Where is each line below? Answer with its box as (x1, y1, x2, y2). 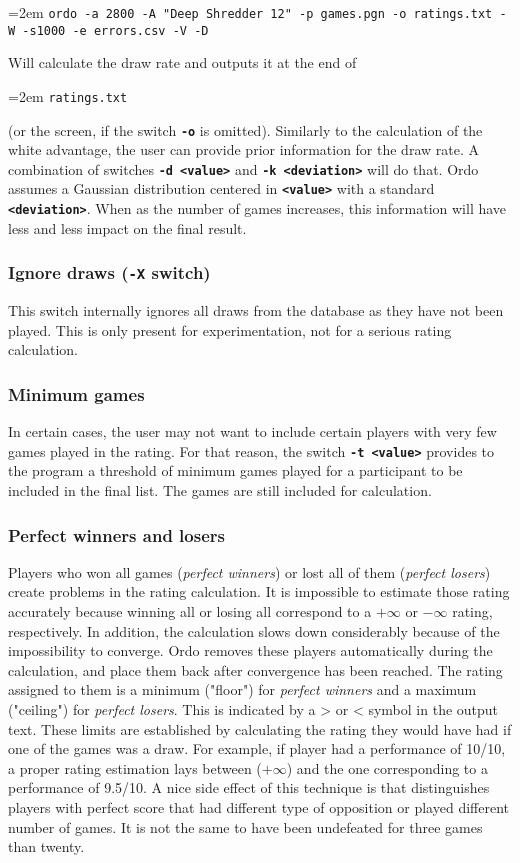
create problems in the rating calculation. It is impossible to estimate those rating (8, 581, 510, 602)
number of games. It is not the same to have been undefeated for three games (8, 816, 483, 837)
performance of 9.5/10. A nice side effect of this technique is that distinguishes (8, 777, 490, 798)
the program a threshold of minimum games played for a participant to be (8, 460, 463, 481)
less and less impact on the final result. (8, 217, 247, 238)
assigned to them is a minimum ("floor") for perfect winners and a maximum (8, 679, 477, 700)
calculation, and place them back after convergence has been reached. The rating (8, 659, 503, 680)
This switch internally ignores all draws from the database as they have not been (8, 300, 504, 321)
